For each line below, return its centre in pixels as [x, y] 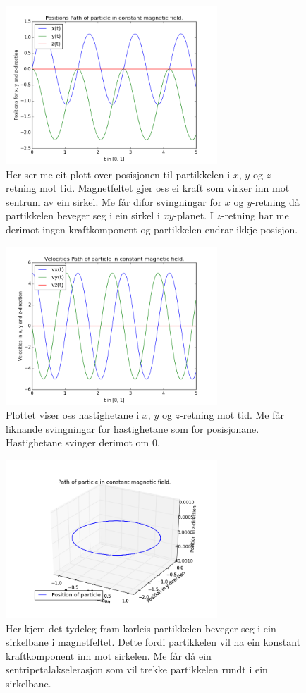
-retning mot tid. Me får [232, 415]
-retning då [276, 201]
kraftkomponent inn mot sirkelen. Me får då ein [109, 655]
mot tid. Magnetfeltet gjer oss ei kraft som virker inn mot [165, 188]
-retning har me [255, 215]
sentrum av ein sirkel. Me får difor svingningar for [114, 201]
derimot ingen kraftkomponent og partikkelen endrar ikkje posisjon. [152, 229]
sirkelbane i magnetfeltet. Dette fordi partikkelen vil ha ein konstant [153, 642]
